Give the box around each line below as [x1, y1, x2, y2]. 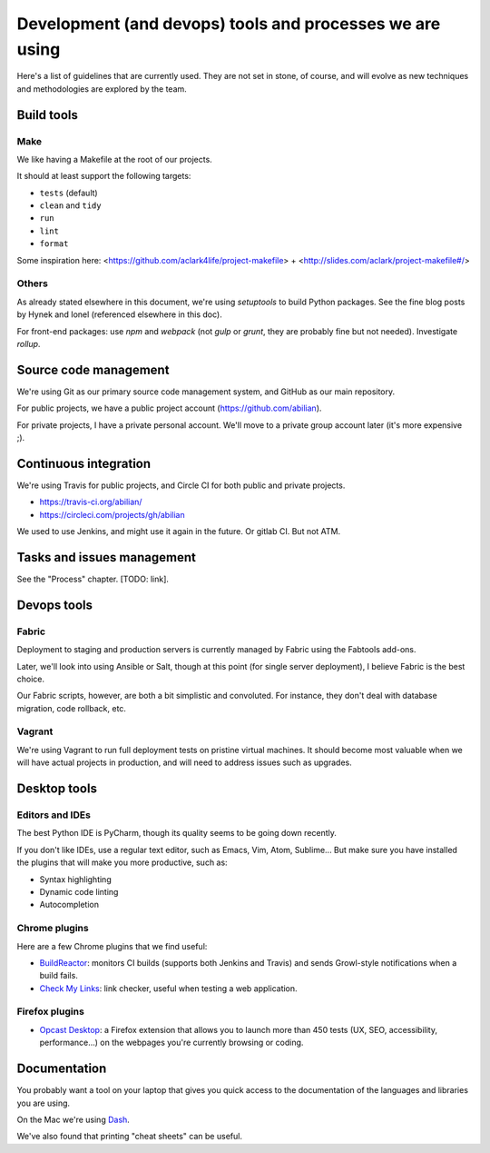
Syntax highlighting [39, 873, 113, 885]
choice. [16, 673, 45, 684]
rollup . [16, 338, 41, 349]
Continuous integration [16, 455, 152, 472]
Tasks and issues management [16, 550, 197, 565]
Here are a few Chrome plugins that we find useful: [16, 940, 208, 951]
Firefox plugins [16, 1005, 85, 1018]
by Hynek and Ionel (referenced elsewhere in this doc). [16, 309, 222, 320]
